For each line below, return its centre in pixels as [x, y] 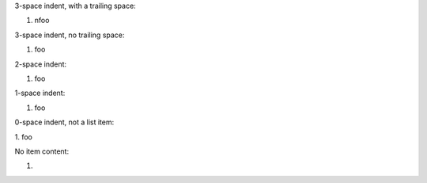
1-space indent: [40, 93]
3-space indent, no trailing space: [70, 35]
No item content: [42, 151]
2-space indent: [41, 64]
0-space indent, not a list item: [64, 122]
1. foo [24, 137]
